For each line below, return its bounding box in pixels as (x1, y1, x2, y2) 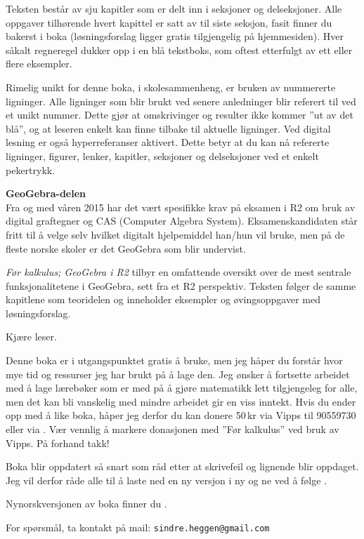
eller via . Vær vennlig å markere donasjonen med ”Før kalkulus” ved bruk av (6, 422, 339, 437)
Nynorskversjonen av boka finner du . (6, 496, 167, 511)
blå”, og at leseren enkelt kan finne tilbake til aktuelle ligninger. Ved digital (6, 121, 331, 135)
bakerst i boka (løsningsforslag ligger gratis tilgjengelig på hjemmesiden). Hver (6, 29, 344, 44)
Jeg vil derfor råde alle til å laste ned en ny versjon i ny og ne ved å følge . (6, 472, 327, 487)
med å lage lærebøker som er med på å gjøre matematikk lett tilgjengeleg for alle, (6, 380, 358, 395)
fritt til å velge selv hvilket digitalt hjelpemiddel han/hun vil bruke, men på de (6, 227, 345, 241)
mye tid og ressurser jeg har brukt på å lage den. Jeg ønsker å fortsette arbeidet (6, 366, 350, 381)
